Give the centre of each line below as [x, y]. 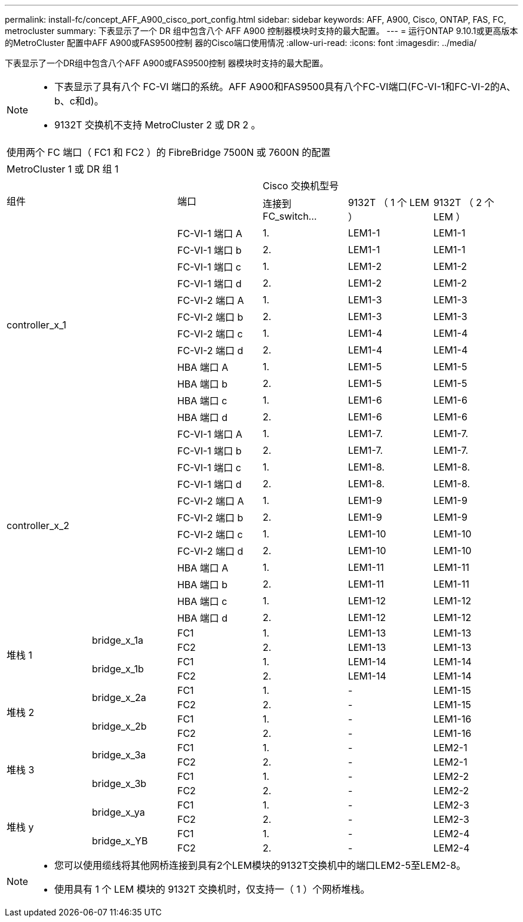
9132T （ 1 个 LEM [388, 202]
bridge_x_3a [119, 755]
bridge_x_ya [118, 812]
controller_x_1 [36, 325]
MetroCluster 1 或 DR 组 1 [63, 169]
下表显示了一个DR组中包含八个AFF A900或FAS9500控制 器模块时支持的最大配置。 [167, 63]
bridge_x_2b [119, 726]
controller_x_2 [38, 525]
